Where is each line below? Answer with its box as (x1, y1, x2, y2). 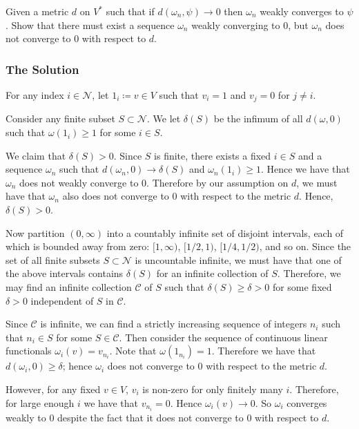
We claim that (6, 148, 66, 162)
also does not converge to (62, 189, 169, 203)
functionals (6, 343, 52, 358)
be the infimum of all (213, 111, 303, 126)
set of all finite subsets (6, 252, 100, 267)
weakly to (6, 410, 46, 424)
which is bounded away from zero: (6, 239, 150, 254)
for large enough (6, 395, 75, 410)
